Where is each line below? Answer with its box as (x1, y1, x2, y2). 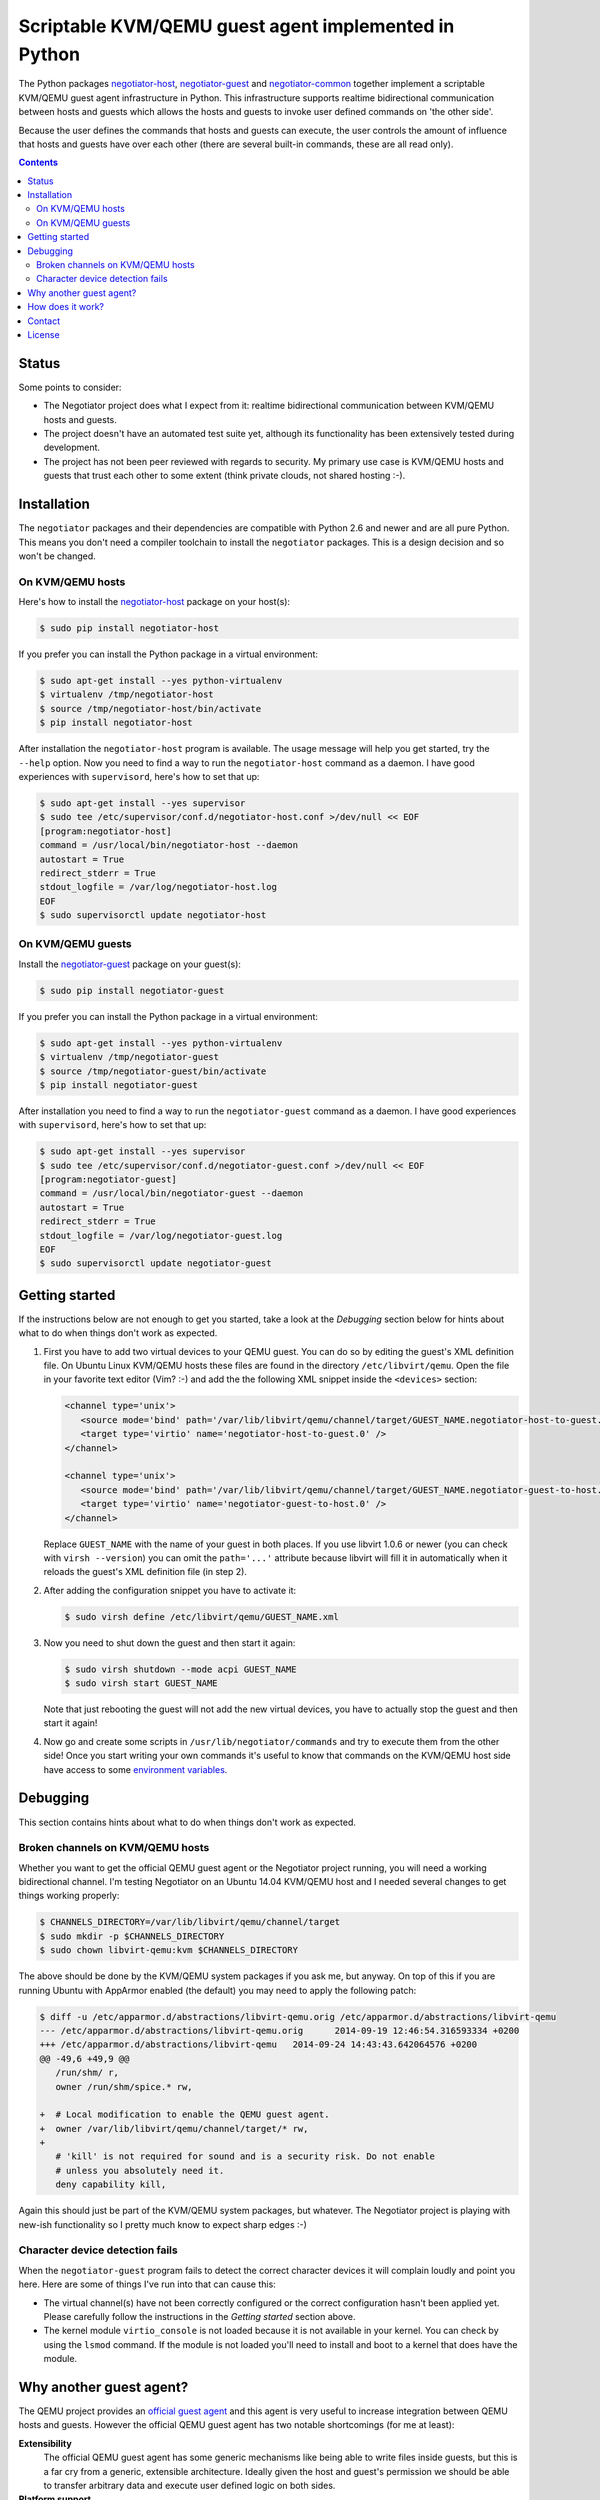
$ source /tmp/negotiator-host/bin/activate (39, 703, 262, 714)
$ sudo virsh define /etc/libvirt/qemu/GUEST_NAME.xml (64, 1611, 339, 1622)
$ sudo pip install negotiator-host (39, 623, 220, 634)
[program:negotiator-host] (39, 825, 172, 837)
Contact (27, 315, 60, 327)
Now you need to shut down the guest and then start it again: (43, 1636, 296, 1649)
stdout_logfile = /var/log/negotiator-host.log (39, 881, 277, 893)
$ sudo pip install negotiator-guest (39, 985, 225, 996)
